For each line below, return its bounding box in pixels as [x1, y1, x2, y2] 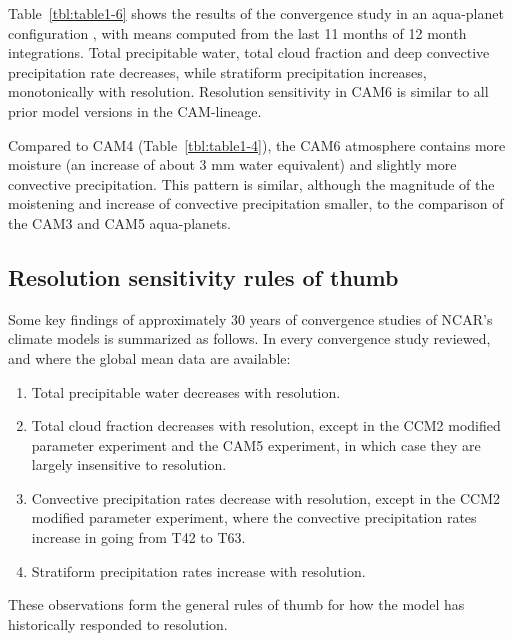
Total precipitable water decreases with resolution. [31, 381, 341, 402]
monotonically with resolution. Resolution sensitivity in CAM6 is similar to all [8, 81, 489, 102]
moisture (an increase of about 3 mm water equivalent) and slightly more [8, 154, 457, 175]
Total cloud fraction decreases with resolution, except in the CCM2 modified [31, 415, 501, 436]
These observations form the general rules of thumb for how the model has [8, 594, 465, 615]
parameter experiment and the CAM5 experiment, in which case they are [31, 434, 481, 455]
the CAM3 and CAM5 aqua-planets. [8, 212, 231, 233]
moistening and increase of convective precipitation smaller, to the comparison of [8, 193, 504, 214]
